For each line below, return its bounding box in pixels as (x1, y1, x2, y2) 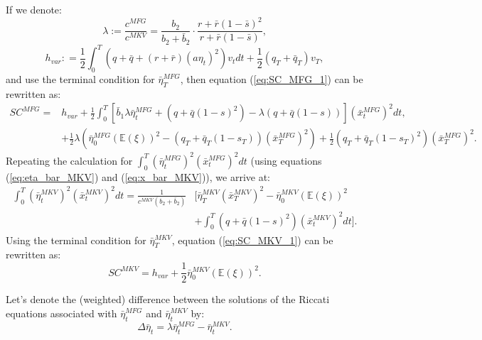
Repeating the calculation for (6, 153, 133, 168)
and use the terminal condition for (6, 71, 155, 86)
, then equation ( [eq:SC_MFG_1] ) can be (180, 71, 363, 86)
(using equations (250, 153, 322, 168)
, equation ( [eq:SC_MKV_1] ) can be (171, 232, 333, 247)
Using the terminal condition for (6, 232, 146, 247)
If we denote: (6, 2, 62, 16)
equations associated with (6, 305, 117, 320)
